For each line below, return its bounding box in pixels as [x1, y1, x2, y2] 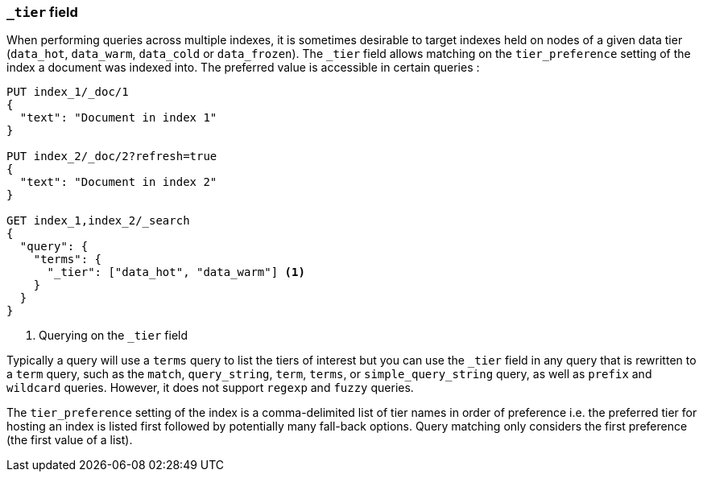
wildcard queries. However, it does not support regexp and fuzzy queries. [6, 381, 414, 395]
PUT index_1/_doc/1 [6, 85, 129, 99]
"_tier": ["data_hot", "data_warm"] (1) [47, 266, 305, 279]
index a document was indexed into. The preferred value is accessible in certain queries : [6, 60, 480, 75]
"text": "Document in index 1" [19, 111, 217, 125]
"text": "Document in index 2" [19, 175, 217, 189]
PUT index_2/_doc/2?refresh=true [6, 150, 217, 163]
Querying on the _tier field [39, 328, 188, 343]
